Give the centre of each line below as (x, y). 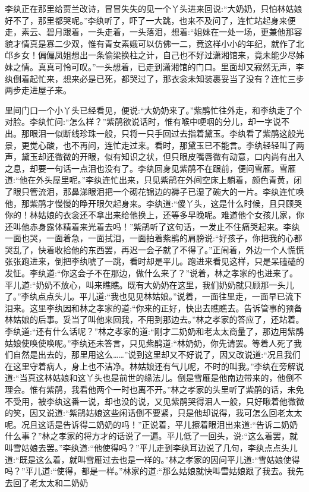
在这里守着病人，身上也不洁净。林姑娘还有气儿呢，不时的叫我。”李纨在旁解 (150, 366)
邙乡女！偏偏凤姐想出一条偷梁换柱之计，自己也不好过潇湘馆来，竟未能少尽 (150, 55)
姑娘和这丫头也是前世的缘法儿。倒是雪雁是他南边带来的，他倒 (173, 378)
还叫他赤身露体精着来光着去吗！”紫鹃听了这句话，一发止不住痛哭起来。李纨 (152, 226)
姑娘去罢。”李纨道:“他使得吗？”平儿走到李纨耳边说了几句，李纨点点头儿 (159, 447)
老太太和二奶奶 (59, 482)
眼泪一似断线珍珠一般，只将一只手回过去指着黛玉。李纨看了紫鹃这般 (163, 133)
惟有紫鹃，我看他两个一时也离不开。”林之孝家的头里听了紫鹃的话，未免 (167, 389)
